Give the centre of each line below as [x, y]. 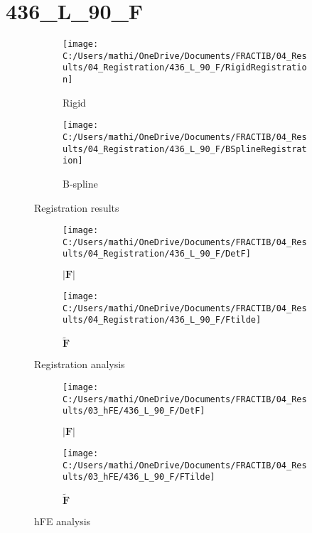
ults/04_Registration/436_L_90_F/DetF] [157, 254]
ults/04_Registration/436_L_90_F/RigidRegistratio [185, 68]
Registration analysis [80, 364]
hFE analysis [63, 521]
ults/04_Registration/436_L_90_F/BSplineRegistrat [185, 149]
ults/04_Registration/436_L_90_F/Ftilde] [162, 320]
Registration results [77, 207]
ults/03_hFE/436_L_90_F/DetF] [134, 411]
